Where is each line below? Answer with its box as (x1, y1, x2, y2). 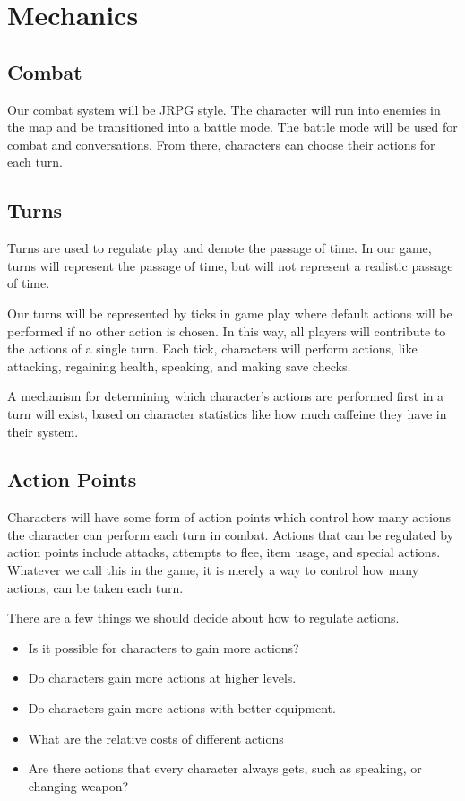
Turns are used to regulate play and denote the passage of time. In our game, (7, 239, 432, 257)
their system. (7, 422, 79, 440)
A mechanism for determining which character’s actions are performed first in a (7, 387, 444, 405)
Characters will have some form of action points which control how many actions (7, 508, 452, 527)
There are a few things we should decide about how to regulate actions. (7, 608, 400, 627)
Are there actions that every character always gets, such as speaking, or (28, 759, 422, 778)
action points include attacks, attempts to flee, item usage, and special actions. (7, 543, 441, 562)
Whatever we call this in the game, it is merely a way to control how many (7, 561, 419, 579)
